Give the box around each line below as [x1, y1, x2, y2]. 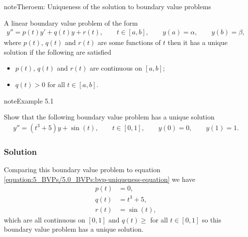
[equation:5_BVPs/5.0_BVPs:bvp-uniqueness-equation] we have [4, 174, 196, 184]
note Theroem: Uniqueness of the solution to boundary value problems [4, 1, 211, 11]
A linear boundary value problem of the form [4, 17, 138, 28]
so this [201, 214, 221, 224]
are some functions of [97, 37, 161, 47]
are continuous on [90, 63, 142, 73]
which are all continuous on [4, 214, 85, 224]
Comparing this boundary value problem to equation [4, 164, 161, 175]
